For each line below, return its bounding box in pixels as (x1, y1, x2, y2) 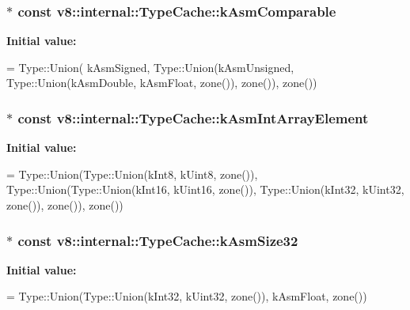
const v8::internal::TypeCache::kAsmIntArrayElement (17, 108, 369, 127)
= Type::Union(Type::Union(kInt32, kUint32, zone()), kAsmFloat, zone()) (6, 288, 367, 304)
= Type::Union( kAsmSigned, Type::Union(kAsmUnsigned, (6, 59, 294, 75)
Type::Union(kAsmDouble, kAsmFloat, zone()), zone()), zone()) (6, 74, 317, 91)
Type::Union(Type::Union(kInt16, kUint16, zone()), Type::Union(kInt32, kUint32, (6, 181, 404, 198)
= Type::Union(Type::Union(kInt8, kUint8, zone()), (6, 165, 258, 182)
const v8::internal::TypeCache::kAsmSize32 (17, 230, 298, 250)
